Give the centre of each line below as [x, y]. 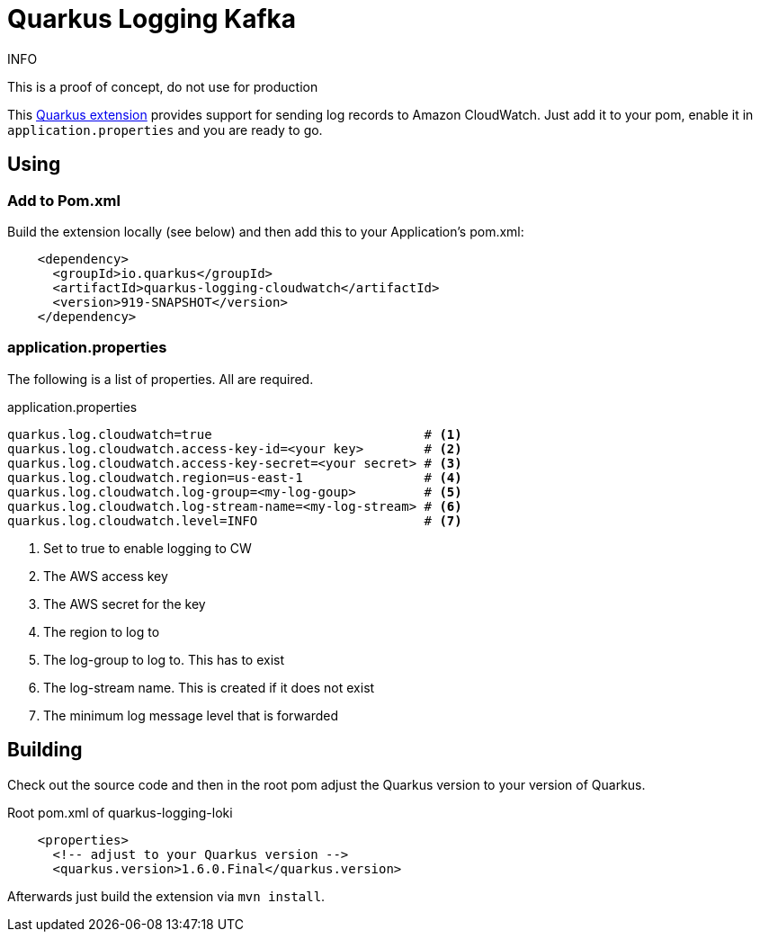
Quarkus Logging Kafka [152, 19]
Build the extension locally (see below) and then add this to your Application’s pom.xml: [266, 231]
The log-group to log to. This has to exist [164, 659]
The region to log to [102, 631]
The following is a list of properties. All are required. [161, 379]
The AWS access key [106, 576]
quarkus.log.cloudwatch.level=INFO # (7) [235, 520]
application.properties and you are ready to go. [165, 130]
